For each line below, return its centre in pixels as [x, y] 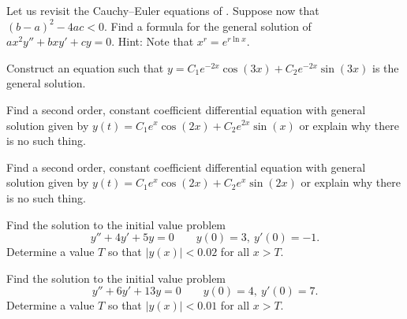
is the [386, 67]
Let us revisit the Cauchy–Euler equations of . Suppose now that [163, 10]
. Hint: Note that [153, 41]
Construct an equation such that [85, 67]
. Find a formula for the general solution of [207, 26]
